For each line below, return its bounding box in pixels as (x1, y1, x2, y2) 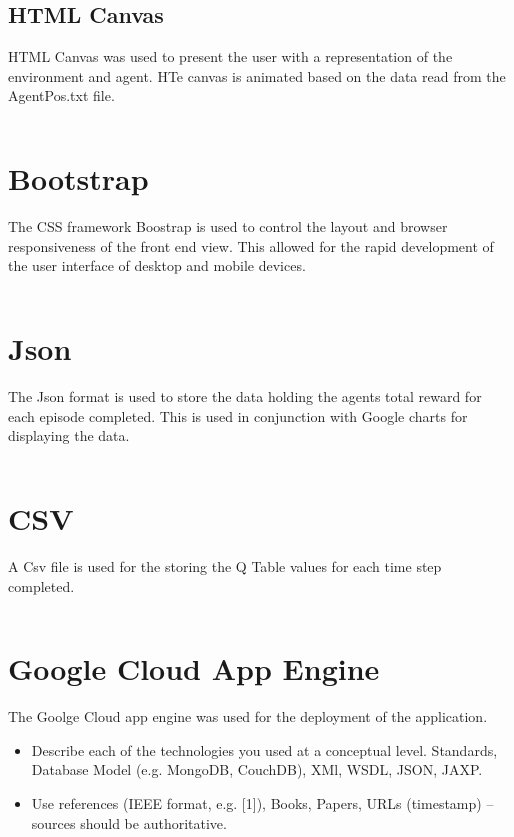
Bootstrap (8, 158, 149, 199)
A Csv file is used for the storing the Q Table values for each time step (8, 555, 442, 576)
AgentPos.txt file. (8, 85, 115, 106)
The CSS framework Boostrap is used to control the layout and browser (8, 216, 448, 237)
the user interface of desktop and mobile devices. (8, 255, 306, 276)
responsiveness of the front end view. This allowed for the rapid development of (8, 235, 494, 256)
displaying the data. (8, 425, 130, 446)
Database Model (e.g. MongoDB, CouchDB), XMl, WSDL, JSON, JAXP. (31, 759, 483, 780)
